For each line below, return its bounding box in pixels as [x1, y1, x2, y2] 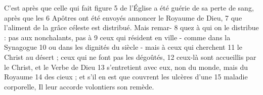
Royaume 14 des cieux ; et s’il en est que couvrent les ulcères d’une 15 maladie [4, 71, 248, 82]
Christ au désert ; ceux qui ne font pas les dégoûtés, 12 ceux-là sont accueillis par [4, 51, 256, 62]
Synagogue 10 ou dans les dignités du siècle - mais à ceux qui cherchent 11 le [4, 42, 242, 52]
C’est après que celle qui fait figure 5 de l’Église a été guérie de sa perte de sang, [4, 3, 254, 13]
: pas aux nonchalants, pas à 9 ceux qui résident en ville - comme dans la [4, 32, 231, 42]
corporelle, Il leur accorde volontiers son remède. [4, 81, 154, 91]
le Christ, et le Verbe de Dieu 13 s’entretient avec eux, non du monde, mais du [4, 61, 248, 72]
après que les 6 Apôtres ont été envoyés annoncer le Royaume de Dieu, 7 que [4, 12, 242, 23]
